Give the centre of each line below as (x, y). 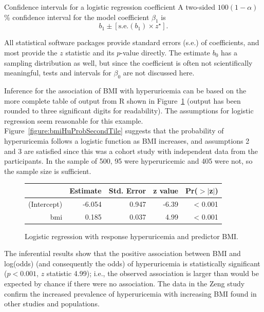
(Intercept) (45, 203)
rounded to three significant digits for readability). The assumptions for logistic (129, 111)
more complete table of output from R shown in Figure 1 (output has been (122, 100)
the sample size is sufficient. (48, 171)
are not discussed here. (159, 73)
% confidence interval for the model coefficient (77, 17)
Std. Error (127, 190)
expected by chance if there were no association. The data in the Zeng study (125, 283)
